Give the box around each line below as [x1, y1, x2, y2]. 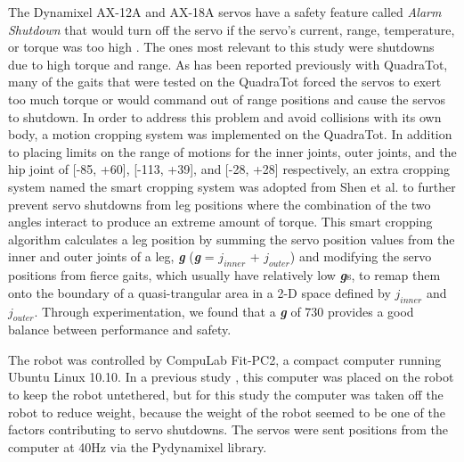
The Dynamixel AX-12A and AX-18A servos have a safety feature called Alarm [8, 3, 442, 21]
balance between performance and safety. [8, 320, 232, 339]
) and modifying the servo [289, 247, 432, 266]
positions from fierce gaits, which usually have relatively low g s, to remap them [8, 266, 441, 285]
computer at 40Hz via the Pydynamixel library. [8, 437, 267, 456]
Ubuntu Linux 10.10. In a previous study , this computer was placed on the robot [8, 367, 454, 386]
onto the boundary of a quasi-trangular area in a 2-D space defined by [8, 283, 391, 301]
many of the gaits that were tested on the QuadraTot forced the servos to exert [8, 72, 442, 91]
